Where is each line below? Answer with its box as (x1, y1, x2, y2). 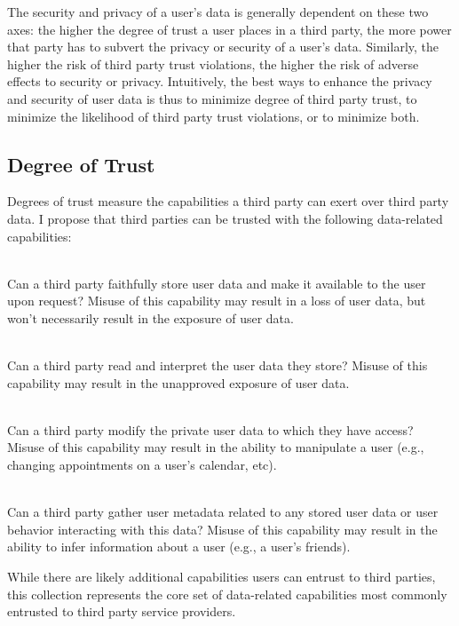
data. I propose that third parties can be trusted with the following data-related (7, 209, 443, 227)
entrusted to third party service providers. (7, 602, 236, 621)
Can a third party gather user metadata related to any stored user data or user (7, 503, 439, 521)
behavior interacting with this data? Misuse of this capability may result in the (7, 519, 438, 538)
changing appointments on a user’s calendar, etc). (7, 456, 277, 474)
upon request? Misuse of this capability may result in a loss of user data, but (7, 291, 426, 310)
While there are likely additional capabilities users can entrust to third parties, (7, 567, 436, 586)
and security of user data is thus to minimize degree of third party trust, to (7, 89, 417, 107)
